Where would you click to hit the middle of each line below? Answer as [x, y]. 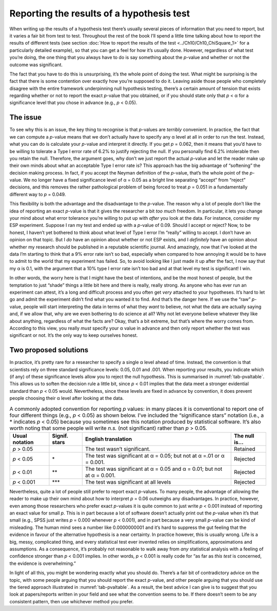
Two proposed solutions [49, 350]
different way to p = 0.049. [38, 194]
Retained [245, 449]
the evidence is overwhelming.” [43, 563]
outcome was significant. [36, 65]
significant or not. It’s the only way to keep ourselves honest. [74, 335]
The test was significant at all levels [128, 482]
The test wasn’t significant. [118, 449]
